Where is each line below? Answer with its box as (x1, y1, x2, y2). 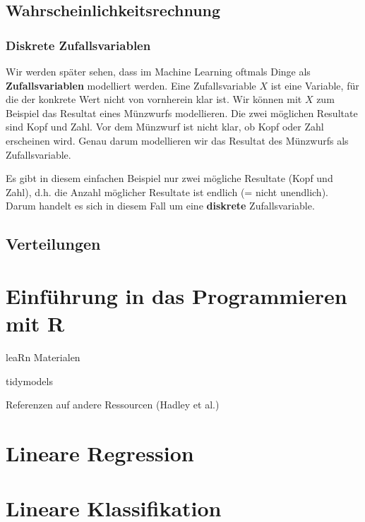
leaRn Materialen (6, 350, 80, 365)
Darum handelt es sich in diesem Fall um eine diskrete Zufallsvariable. (6, 198, 315, 213)
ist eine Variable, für (270, 78, 359, 92)
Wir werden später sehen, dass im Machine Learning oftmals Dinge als (6, 64, 311, 78)
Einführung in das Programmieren (6, 281, 347, 310)
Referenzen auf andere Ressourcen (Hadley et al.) (6, 397, 220, 412)
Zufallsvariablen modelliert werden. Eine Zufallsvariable (6, 78, 256, 92)
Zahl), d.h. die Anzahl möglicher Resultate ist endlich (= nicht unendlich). (6, 184, 328, 199)
